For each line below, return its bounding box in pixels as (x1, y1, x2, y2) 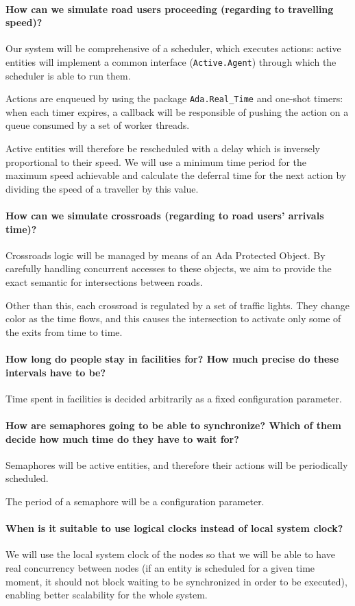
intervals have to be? (5, 365, 106, 379)
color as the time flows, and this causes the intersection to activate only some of (5, 311, 341, 326)
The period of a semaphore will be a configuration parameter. (5, 494, 265, 508)
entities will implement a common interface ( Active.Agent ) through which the (5, 54, 336, 69)
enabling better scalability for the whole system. (5, 587, 208, 602)
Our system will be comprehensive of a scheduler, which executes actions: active (5, 41, 341, 56)
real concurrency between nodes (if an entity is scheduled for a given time (5, 560, 315, 574)
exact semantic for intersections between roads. (5, 275, 203, 289)
